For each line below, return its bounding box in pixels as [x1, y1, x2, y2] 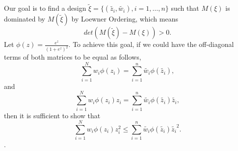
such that [171, 3, 199, 13]
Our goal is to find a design [4, 3, 86, 13]
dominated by [4, 14, 46, 24]
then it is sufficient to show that [4, 110, 101, 120]
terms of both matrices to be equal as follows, [4, 52, 141, 62]
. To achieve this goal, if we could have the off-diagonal [68, 39, 234, 49]
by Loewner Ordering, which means [71, 14, 178, 24]
